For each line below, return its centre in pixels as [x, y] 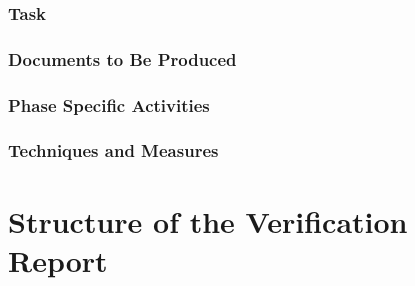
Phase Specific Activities [109, 104]
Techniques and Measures [113, 150]
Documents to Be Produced [122, 58]
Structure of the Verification [208, 220]
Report [58, 259]
